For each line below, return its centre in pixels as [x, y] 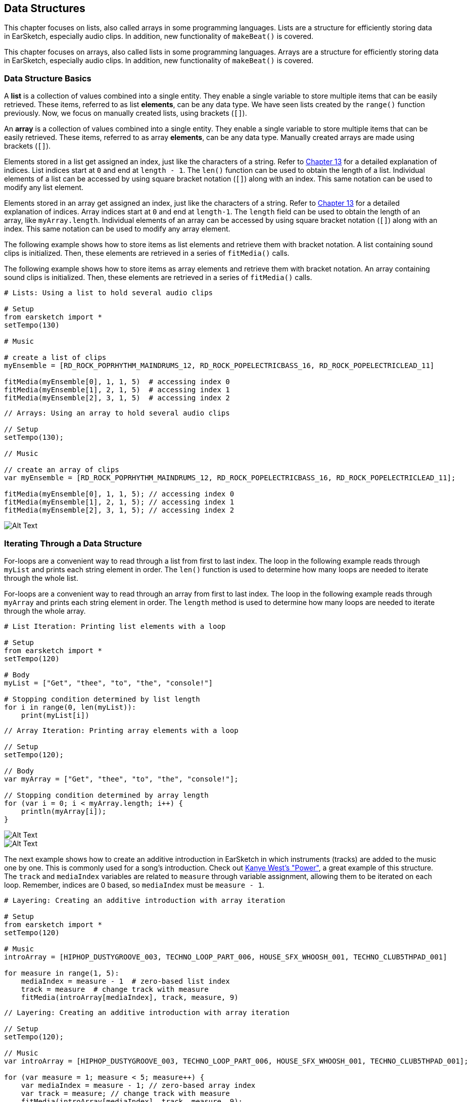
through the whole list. [41, 578]
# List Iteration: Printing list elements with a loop [115, 626]
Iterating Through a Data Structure [73, 543]
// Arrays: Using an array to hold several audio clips [117, 413]
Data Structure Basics [48, 78]
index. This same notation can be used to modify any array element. [117, 229]
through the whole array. [45, 611]
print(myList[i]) [55, 715]
